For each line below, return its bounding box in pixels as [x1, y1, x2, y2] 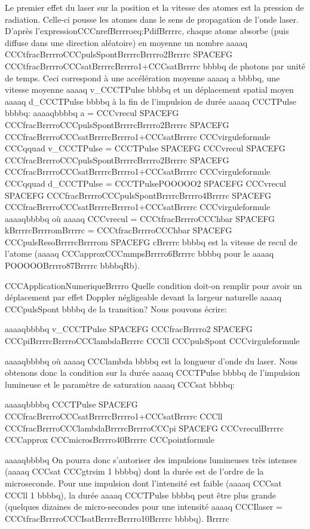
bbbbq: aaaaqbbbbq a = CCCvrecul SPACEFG [5, 107, 179, 119]
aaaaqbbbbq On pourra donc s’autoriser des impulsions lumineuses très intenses [5, 453, 297, 466]
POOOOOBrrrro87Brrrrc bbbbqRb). [5, 259, 140, 272]
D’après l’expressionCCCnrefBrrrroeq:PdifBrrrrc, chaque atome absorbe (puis [5, 25, 289, 37]
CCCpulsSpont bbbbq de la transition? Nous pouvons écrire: [5, 302, 227, 315]
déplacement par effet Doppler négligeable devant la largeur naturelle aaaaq [5, 291, 282, 303]
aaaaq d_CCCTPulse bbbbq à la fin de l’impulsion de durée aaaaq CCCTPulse [5, 95, 296, 107]
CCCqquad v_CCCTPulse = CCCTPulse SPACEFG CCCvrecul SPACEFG [5, 142, 286, 154]
